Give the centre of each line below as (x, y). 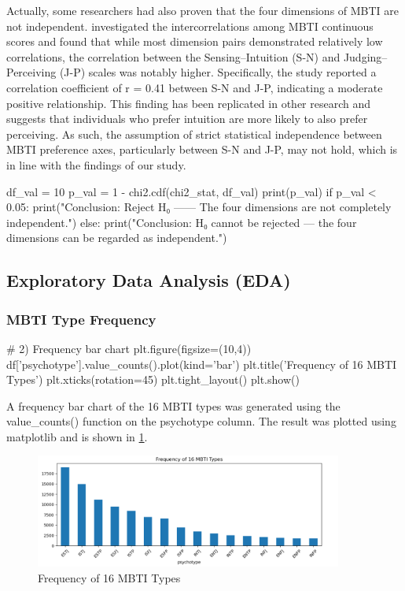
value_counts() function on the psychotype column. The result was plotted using (201, 421)
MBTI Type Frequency (81, 319)
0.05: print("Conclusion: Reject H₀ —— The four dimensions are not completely (199, 207)
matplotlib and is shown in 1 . (77, 436)
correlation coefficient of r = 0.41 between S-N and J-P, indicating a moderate (195, 87)
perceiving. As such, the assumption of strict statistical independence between (194, 134)
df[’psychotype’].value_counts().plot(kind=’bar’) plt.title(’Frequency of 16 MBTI (202, 364)
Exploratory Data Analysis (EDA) (149, 280)
